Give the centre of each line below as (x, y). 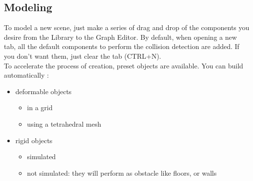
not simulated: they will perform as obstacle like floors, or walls (122, 173)
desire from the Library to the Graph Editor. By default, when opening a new (120, 37)
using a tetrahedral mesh (64, 123)
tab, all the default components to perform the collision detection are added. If (122, 46)
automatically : (27, 75)
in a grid (40, 107)
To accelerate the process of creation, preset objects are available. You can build (124, 65)
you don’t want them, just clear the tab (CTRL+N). (83, 56)
